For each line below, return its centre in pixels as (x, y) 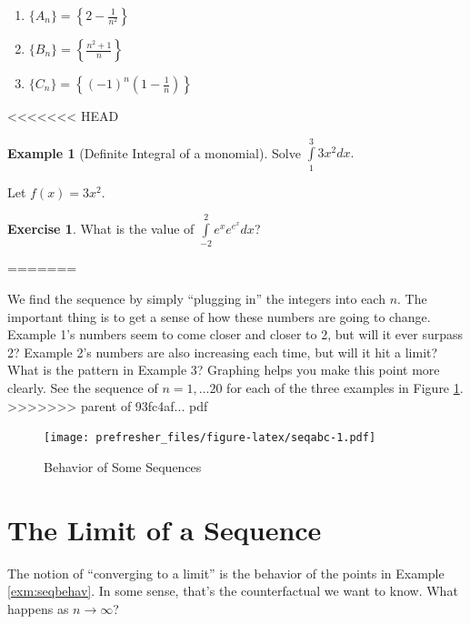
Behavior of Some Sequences (123, 466)
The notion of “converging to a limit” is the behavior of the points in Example (226, 573)
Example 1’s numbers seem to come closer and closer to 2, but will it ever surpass (235, 334)
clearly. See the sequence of (83, 387)
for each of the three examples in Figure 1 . (345, 387)
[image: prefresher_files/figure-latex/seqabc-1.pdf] (210, 438)
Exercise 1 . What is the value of (101, 229)
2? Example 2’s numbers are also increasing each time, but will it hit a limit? (223, 352)
